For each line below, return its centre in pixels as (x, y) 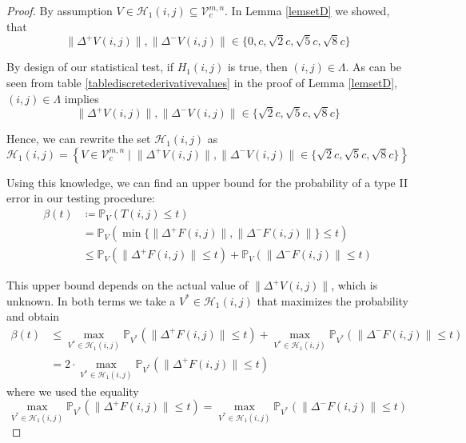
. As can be (373, 67)
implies (82, 98)
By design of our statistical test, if (90, 67)
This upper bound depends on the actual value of (127, 285)
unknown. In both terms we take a (91, 300)
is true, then (257, 67)
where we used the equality (73, 391)
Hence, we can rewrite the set (79, 139)
